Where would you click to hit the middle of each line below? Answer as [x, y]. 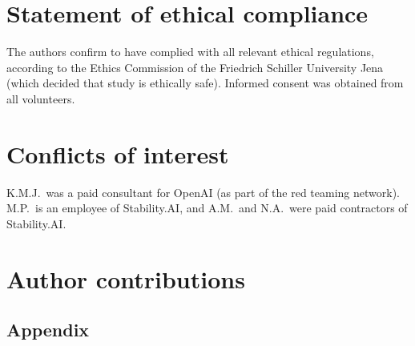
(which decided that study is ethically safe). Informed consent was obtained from [205, 83]
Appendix [48, 330]
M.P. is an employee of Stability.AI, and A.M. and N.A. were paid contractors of [207, 208]
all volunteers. [41, 98]
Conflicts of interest [118, 153]
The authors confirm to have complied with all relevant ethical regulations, [190, 52]
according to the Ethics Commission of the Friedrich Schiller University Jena [195, 67]
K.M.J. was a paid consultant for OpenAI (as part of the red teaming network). [203, 192]
